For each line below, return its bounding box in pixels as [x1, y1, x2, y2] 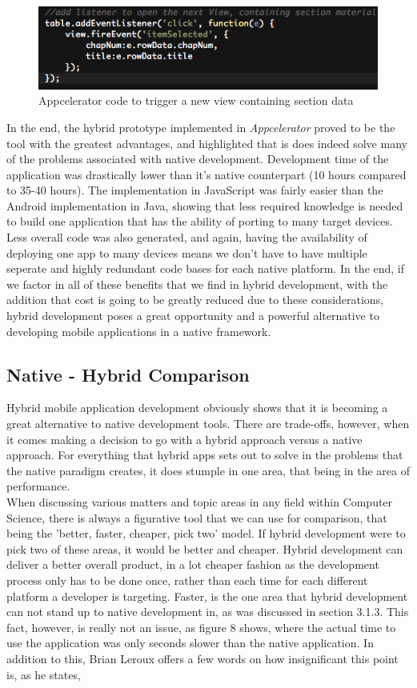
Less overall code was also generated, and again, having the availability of [6, 229, 367, 246]
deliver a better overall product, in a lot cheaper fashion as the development [6, 556, 379, 573]
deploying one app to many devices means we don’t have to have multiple [6, 244, 367, 261]
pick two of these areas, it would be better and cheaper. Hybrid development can [6, 540, 403, 557]
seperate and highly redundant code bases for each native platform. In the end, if [6, 260, 405, 277]
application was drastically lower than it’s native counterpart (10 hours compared [6, 166, 407, 182]
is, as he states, [6, 666, 81, 682]
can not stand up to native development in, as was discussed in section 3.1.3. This [6, 603, 409, 620]
